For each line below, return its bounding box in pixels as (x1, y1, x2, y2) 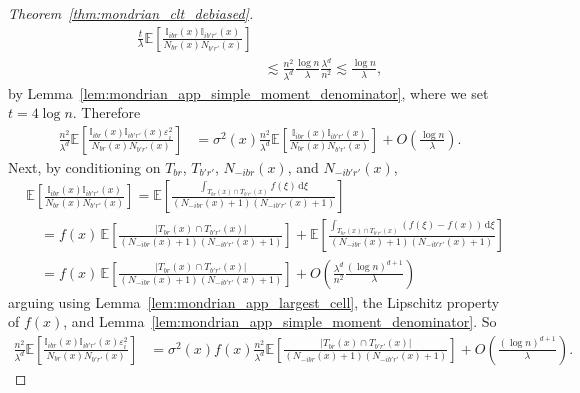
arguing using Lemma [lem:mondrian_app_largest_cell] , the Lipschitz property (8, 291, 500, 312)
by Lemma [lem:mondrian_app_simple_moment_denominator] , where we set (8, 82, 489, 103)
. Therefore (72, 102, 141, 123)
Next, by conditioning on (8, 156, 161, 177)
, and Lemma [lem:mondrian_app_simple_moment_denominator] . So (63, 311, 497, 332)
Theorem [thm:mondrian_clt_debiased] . (8, 3, 254, 23)
